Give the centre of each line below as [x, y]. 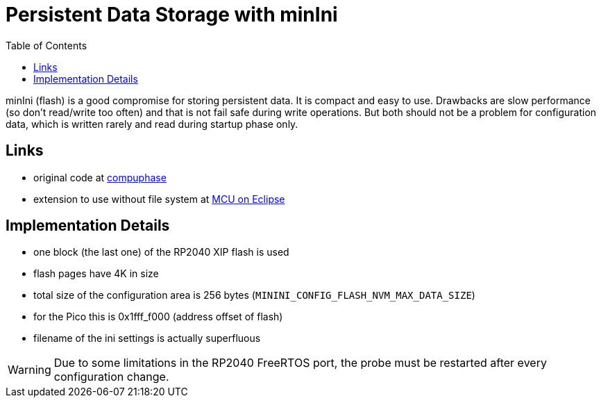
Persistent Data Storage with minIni [172, 15]
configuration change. [111, 377]
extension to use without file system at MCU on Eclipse [159, 199]
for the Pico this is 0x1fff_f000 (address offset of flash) [158, 317]
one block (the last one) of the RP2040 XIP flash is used [161, 252]
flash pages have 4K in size [96, 274]
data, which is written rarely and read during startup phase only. [152, 124]
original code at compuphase [100, 177]
